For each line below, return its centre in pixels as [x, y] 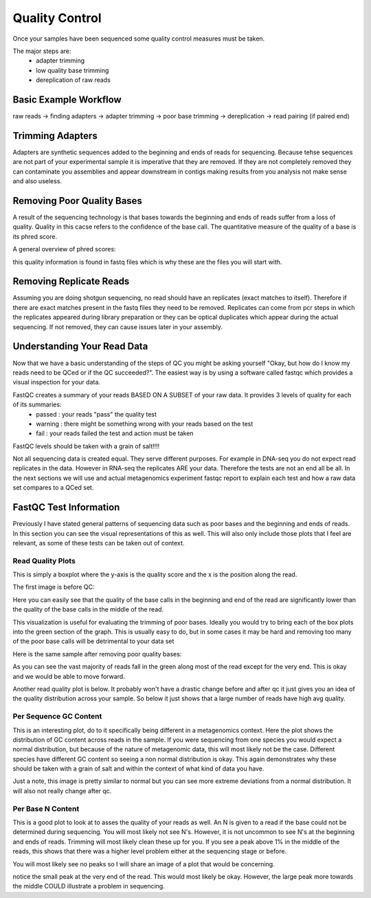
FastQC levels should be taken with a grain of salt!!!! [86, 446]
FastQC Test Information [66, 507]
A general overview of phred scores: [64, 249]
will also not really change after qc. [62, 791]
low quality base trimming [72, 70]
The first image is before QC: [54, 587]
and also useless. [37, 181]
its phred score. [35, 236]
